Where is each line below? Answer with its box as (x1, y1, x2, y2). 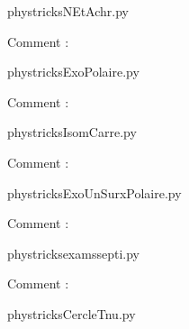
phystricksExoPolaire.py (7, 62, 139, 81)
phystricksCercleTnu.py (7, 304, 136, 323)
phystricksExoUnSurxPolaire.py (7, 183, 182, 202)
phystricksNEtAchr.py (7, 2, 130, 20)
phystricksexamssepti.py (7, 243, 139, 262)
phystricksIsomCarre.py (7, 123, 137, 142)
